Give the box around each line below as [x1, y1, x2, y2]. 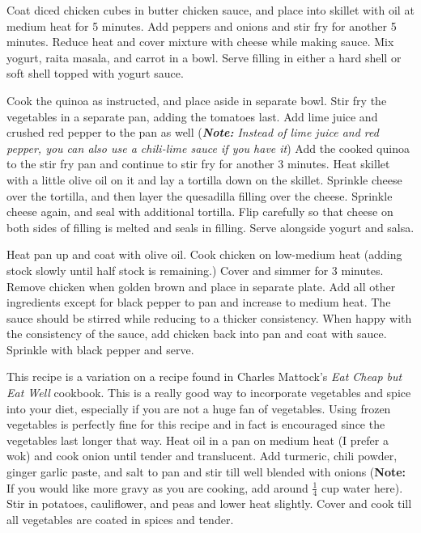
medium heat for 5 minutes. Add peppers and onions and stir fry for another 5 [6, 17, 397, 34]
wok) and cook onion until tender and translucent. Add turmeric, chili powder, [6, 447, 398, 464]
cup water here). [321, 479, 403, 496]
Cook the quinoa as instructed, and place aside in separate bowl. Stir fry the [6, 91, 387, 108]
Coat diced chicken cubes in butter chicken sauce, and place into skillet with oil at [6, 2, 415, 18]
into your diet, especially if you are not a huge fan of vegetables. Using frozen [6, 400, 391, 417]
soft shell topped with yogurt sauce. [6, 65, 184, 82]
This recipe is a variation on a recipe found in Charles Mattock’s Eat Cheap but [6, 368, 402, 385]
